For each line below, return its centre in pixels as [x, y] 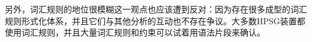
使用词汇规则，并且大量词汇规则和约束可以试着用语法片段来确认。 [135, 32]
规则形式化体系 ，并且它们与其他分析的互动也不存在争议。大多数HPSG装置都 [155, 20]
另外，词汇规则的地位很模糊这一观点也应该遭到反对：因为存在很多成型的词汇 [156, 9]
